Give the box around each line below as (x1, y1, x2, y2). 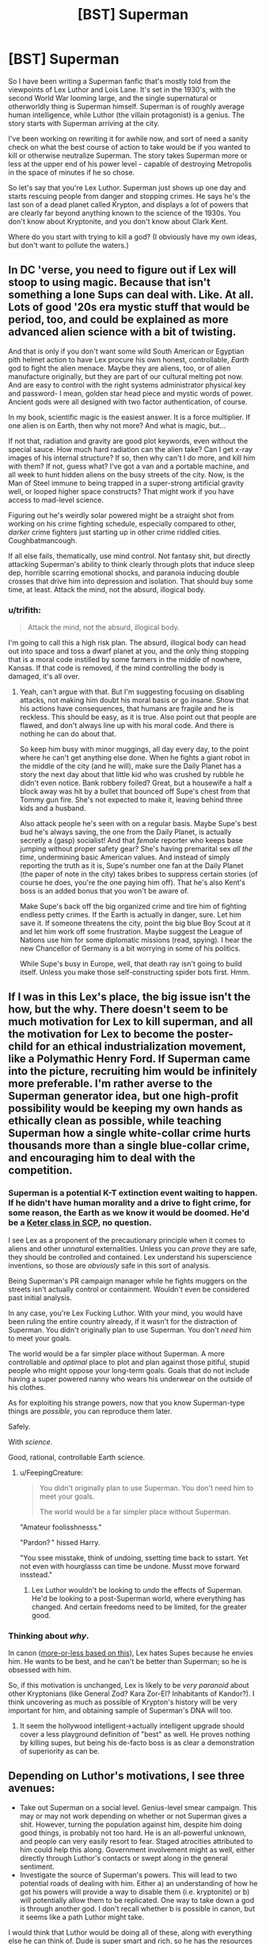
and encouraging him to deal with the (8, 1151, 196, 1165)
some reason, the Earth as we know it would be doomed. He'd (8, 1207, 250, 1219)
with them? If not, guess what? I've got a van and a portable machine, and (8, 461, 249, 471)
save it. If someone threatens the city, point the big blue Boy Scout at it (19, 918, 251, 928)
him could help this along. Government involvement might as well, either (19, 1845, 255, 1854)
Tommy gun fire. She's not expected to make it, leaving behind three (19, 795, 243, 805)
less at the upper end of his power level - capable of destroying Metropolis (8, 159, 252, 168)
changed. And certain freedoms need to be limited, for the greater (31, 1602, 247, 1611)
